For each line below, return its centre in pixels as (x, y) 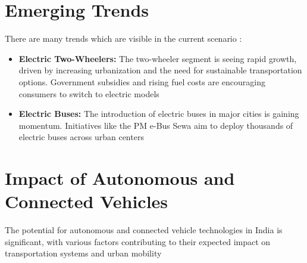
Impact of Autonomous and (120, 178)
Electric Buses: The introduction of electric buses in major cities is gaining (159, 114)
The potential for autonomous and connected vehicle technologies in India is (144, 230)
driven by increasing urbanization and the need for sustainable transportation (160, 70)
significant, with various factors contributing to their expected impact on (138, 241)
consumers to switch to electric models (89, 93)
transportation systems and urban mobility (83, 253)
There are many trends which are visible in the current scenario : (123, 38)
